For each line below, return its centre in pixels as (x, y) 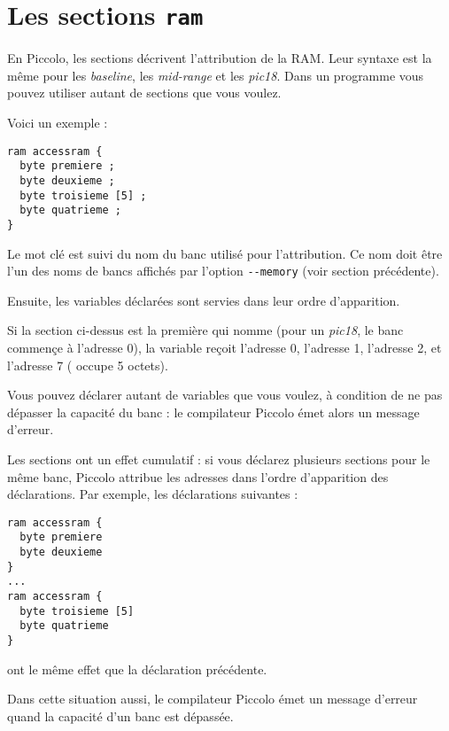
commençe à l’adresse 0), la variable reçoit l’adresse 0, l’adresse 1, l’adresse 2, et (224, 347)
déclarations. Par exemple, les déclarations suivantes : (153, 494)
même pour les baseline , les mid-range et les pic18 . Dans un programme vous (216, 75)
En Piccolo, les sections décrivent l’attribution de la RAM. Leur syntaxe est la (220, 58)
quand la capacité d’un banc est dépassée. (120, 715)
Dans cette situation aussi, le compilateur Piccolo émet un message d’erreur (213, 699)
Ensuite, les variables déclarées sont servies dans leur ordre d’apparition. (204, 300)
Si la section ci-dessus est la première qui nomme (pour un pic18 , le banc (205, 330)
